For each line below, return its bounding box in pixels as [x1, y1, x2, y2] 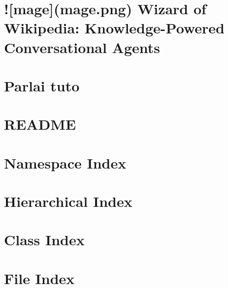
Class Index [4, 230, 85, 250]
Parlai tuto [4, 75, 80, 95]
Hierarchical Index [4, 191, 132, 211]
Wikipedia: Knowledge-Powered [4, 18, 225, 38]
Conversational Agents [4, 37, 161, 57]
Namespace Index [4, 152, 127, 173]
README [4, 114, 76, 134]
